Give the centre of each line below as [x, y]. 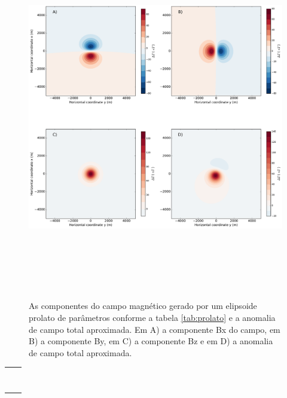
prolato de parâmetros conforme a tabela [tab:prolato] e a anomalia [152, 317]
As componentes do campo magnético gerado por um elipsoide [143, 306]
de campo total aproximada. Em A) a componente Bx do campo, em [155, 329]
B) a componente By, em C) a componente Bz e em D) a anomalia [151, 341]
